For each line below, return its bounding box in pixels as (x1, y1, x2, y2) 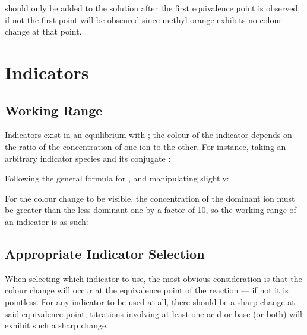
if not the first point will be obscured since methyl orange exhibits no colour (5, 13, 282, 26)
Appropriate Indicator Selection (5, 244, 205, 262)
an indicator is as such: (5, 215, 88, 227)
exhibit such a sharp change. (5, 319, 109, 331)
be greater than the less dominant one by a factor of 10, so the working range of (5, 203, 296, 216)
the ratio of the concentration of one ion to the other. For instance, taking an (5, 140, 286, 152)
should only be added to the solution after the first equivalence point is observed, (5, 2, 300, 14)
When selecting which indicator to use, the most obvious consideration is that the (5, 272, 302, 284)
